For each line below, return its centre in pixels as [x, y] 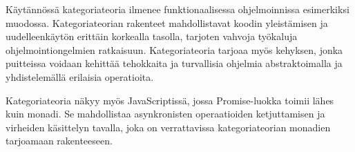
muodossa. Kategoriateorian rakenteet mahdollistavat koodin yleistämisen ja [167, 22]
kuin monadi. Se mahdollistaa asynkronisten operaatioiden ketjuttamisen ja [165, 114]
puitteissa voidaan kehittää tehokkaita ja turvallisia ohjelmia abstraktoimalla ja [174, 63]
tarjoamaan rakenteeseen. [59, 141]
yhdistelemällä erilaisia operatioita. [80, 76]
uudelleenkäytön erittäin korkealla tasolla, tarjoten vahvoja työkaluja [152, 36]
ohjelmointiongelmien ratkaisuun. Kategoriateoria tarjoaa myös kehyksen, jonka [174, 49]
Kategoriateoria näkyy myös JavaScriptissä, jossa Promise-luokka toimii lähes [170, 100]
